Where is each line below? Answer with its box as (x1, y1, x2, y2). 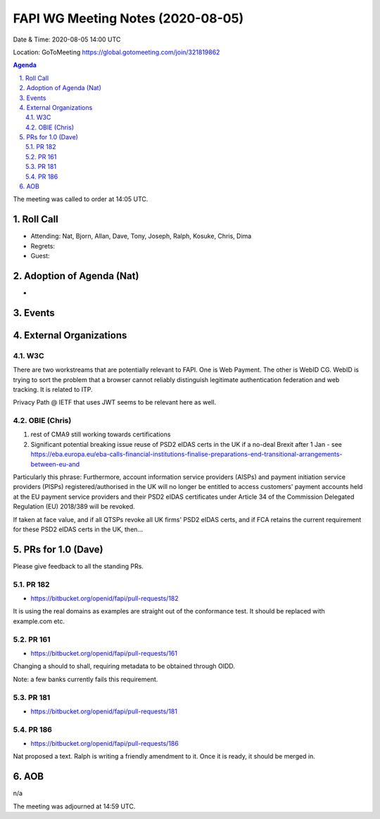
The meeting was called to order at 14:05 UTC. (13, 195, 148, 203)
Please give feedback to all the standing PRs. (13, 561, 144, 570)
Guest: (30, 252, 50, 260)
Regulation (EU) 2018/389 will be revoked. (13, 502, 135, 511)
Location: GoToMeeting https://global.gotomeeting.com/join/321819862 (13, 48, 220, 56)
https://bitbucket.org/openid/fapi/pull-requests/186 (30, 739, 179, 748)
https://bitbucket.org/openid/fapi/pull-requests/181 (30, 707, 177, 716)
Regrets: (30, 241, 56, 250)
